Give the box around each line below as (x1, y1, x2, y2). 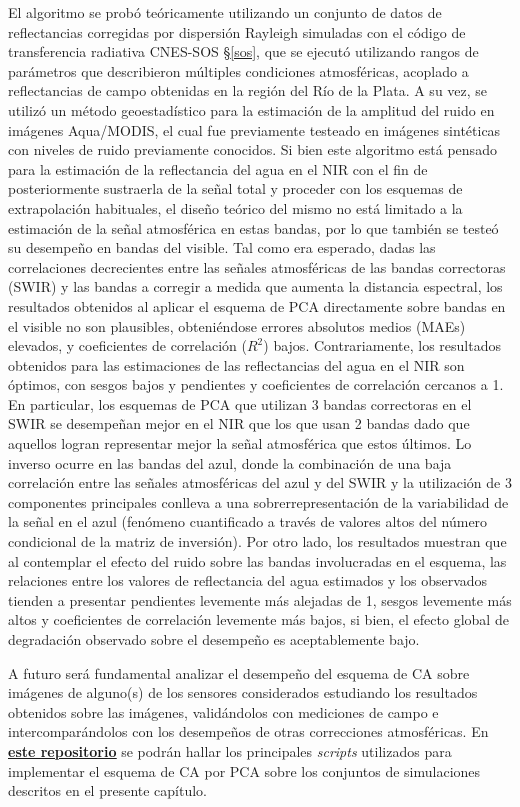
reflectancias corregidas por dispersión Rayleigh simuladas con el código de (8, 21, 466, 42)
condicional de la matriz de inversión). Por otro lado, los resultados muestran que (8, 531, 507, 552)
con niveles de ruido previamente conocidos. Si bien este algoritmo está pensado (8, 139, 497, 160)
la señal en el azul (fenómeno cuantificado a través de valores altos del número (8, 511, 488, 532)
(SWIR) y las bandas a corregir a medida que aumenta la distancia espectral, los (8, 276, 503, 297)
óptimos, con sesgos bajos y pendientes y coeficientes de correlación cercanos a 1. (8, 374, 504, 395)
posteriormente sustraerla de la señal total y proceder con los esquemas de (8, 178, 463, 199)
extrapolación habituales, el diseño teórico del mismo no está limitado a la (8, 197, 463, 218)
